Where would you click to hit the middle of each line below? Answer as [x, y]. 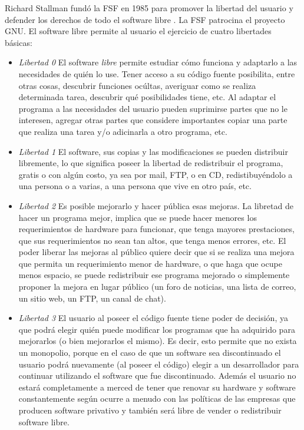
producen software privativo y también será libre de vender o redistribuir [150, 410]
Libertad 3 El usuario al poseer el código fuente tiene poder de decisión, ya [153, 318]
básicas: [19, 42]
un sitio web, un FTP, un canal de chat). [92, 298]
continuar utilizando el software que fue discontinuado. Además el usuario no [157, 376]
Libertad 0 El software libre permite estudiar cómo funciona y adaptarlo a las [158, 62]
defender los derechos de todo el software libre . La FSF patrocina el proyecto [145, 19]
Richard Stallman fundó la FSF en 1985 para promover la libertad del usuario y [149, 8]
